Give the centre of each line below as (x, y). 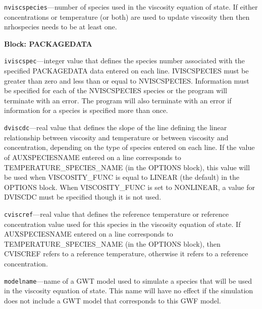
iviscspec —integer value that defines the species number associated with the (124, 61)
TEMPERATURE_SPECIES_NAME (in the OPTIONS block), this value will (127, 167)
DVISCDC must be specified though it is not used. (83, 197)
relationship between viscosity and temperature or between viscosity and (116, 137)
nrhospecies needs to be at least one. (61, 27)
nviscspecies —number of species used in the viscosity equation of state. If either (131, 7)
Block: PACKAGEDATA (48, 43)
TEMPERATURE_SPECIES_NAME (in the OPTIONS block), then (112, 243)
